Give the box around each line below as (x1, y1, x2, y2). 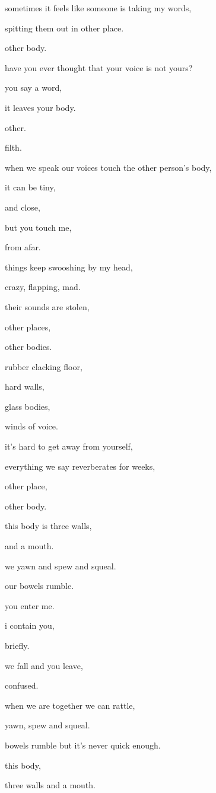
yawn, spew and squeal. (5, 719, 90, 731)
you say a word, (5, 81, 62, 94)
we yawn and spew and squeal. (5, 559, 116, 572)
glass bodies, (5, 400, 50, 412)
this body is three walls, (5, 520, 92, 532)
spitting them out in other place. (5, 21, 124, 34)
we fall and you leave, (5, 659, 83, 671)
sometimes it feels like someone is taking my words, (5, 2, 192, 14)
